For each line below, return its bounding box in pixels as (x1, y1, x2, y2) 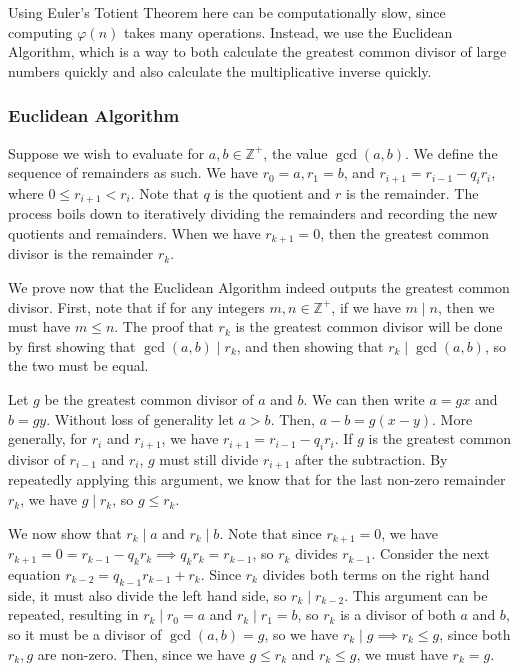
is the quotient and (214, 182, 331, 203)
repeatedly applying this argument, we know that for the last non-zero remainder (8, 469, 506, 490)
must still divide (159, 449, 259, 470)
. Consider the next (371, 543, 490, 564)
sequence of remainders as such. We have (8, 162, 259, 183)
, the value (263, 142, 328, 163)
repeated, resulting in (8, 604, 139, 625)
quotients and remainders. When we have (8, 223, 261, 244)
